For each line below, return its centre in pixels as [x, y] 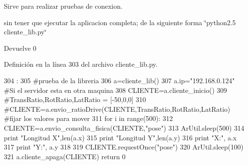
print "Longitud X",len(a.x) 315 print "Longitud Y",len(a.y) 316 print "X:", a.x [120, 137]
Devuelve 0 [20, 48]
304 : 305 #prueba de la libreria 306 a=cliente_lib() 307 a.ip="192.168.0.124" [119, 80]
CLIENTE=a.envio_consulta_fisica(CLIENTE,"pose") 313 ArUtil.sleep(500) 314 [124, 127]
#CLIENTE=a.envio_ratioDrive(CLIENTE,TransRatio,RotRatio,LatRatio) [117, 109]
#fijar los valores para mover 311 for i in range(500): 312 [88, 118]
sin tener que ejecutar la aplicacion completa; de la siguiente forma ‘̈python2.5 [120, 22]
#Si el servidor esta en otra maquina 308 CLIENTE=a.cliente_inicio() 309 [116, 90]
